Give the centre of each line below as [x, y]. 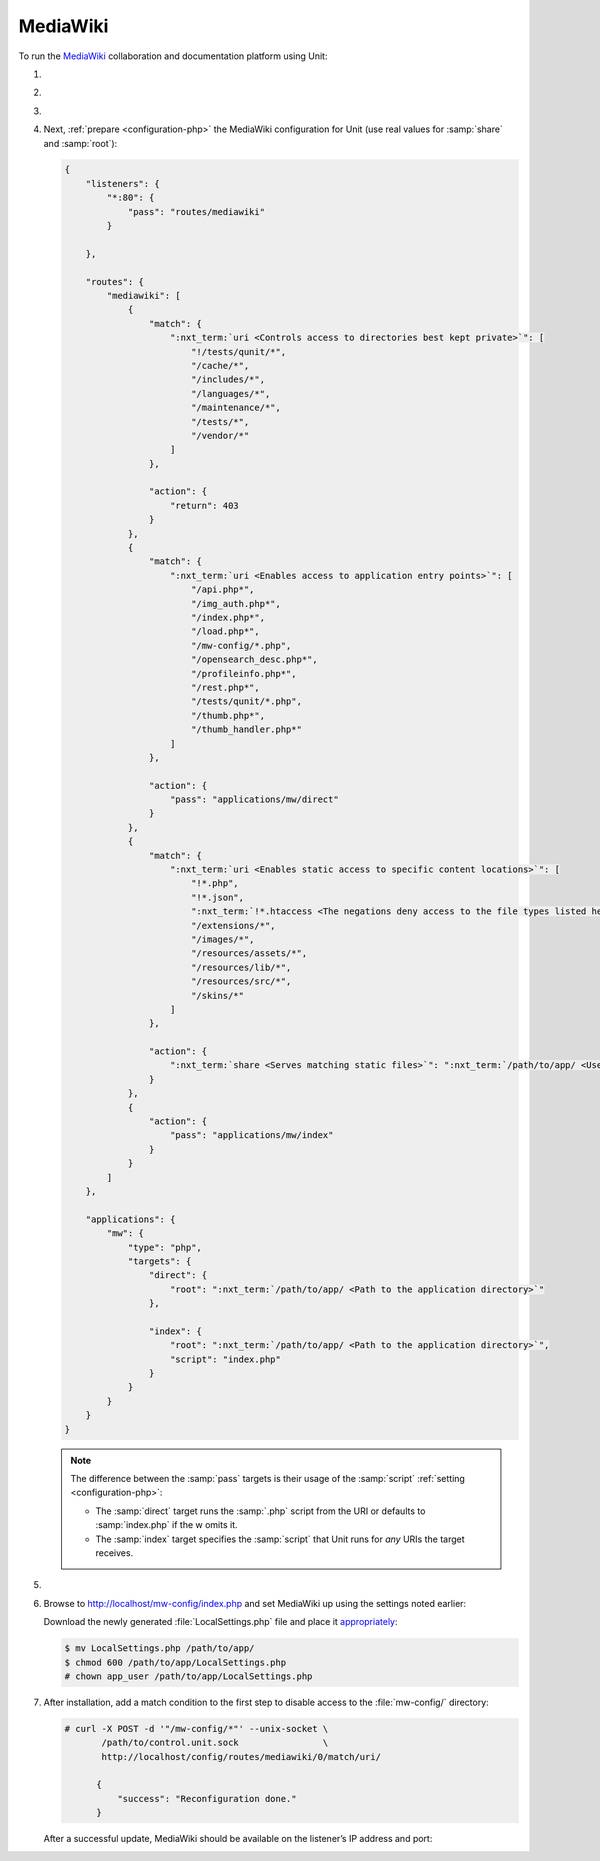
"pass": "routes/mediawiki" [196, 211]
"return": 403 [204, 505]
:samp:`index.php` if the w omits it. [166, 1525]
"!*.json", [217, 897]
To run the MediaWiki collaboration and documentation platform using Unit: [173, 56]
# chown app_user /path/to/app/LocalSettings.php [188, 1676]
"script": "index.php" [226, 1359]
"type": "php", [164, 1247]
